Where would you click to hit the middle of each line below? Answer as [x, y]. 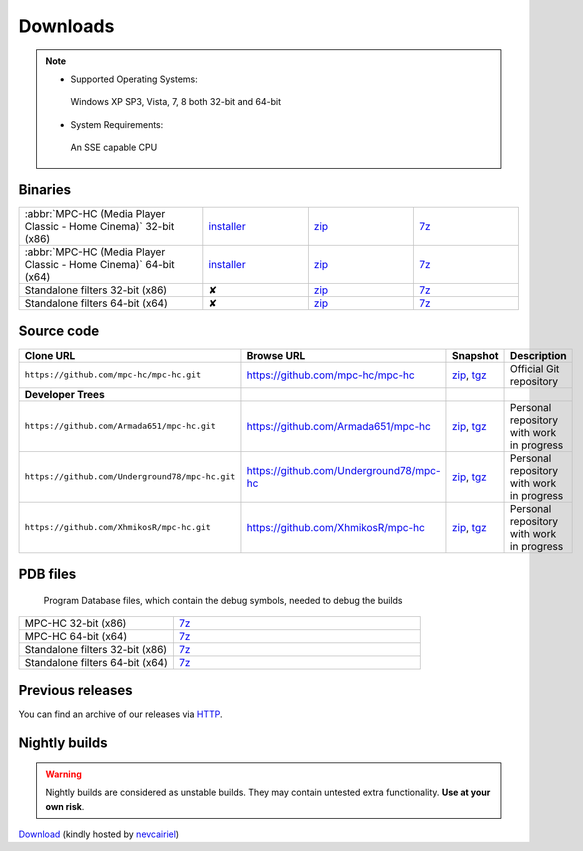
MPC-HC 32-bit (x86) [75, 623]
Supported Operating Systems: [134, 79]
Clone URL [50, 355]
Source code [59, 331]
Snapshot [475, 355]
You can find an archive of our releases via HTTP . [121, 714]
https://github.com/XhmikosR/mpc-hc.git [118, 527]
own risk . [65, 806]
